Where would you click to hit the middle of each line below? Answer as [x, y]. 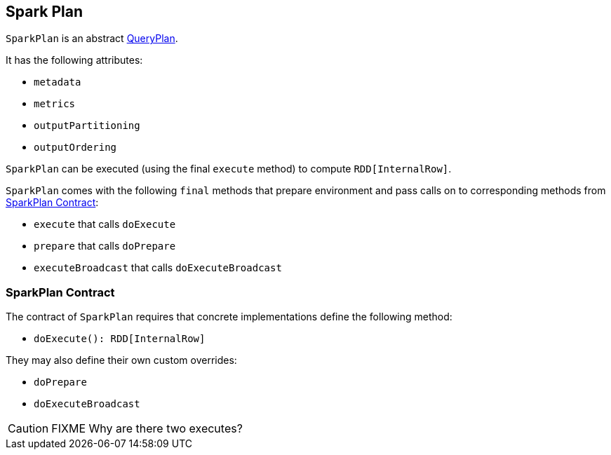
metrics [55, 104]
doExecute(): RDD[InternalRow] [120, 339]
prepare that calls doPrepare [105, 246]
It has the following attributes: [74, 60]
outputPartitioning [87, 126]
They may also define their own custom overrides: [121, 360]
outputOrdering [75, 148]
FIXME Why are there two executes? [147, 429]
